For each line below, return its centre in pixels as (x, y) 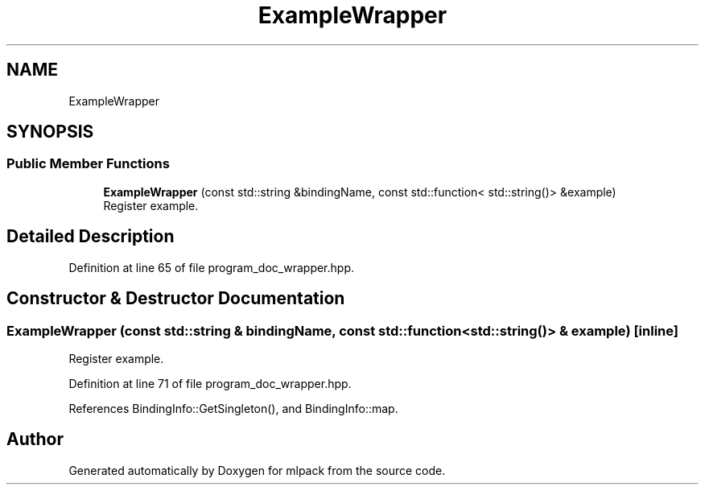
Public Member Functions (88, 164)
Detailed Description (91, 237)
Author (35, 439)
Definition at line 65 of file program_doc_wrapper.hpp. (211, 267)
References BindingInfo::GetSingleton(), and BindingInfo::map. (233, 408)
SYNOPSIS (50, 132)
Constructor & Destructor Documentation (176, 299)
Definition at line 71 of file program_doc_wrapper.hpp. (210, 383)
